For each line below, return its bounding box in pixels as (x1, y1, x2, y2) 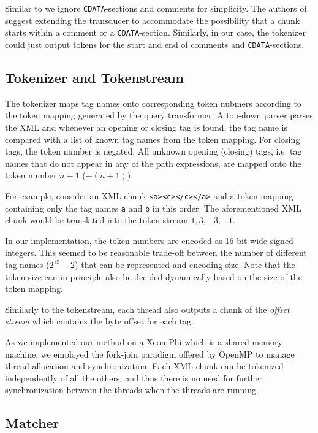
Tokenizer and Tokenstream (5, 67, 184, 86)
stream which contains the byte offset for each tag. (5, 315, 194, 328)
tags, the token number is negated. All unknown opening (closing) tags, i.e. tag (5, 145, 302, 158)
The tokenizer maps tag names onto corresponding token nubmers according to (5, 96, 301, 109)
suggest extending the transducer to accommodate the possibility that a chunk (5, 13, 300, 26)
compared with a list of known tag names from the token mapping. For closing (5, 132, 300, 145)
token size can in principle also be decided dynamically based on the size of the (5, 270, 302, 283)
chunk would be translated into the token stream (5, 213, 188, 226)
